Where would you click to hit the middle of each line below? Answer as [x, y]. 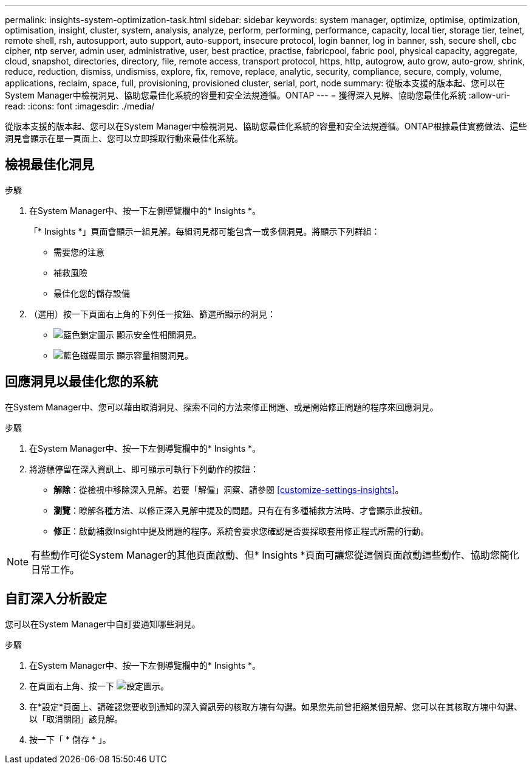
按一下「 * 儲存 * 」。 [70, 739]
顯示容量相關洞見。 [155, 355]
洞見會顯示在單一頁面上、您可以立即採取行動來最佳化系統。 [124, 138]
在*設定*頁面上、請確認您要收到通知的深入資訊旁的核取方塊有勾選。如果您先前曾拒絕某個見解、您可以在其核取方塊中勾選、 [276, 706]
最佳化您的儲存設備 [92, 293]
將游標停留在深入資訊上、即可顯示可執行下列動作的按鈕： [144, 469]
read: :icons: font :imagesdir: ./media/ [80, 106]
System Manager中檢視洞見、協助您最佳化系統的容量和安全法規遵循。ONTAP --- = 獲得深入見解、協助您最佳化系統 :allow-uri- [257, 95]
